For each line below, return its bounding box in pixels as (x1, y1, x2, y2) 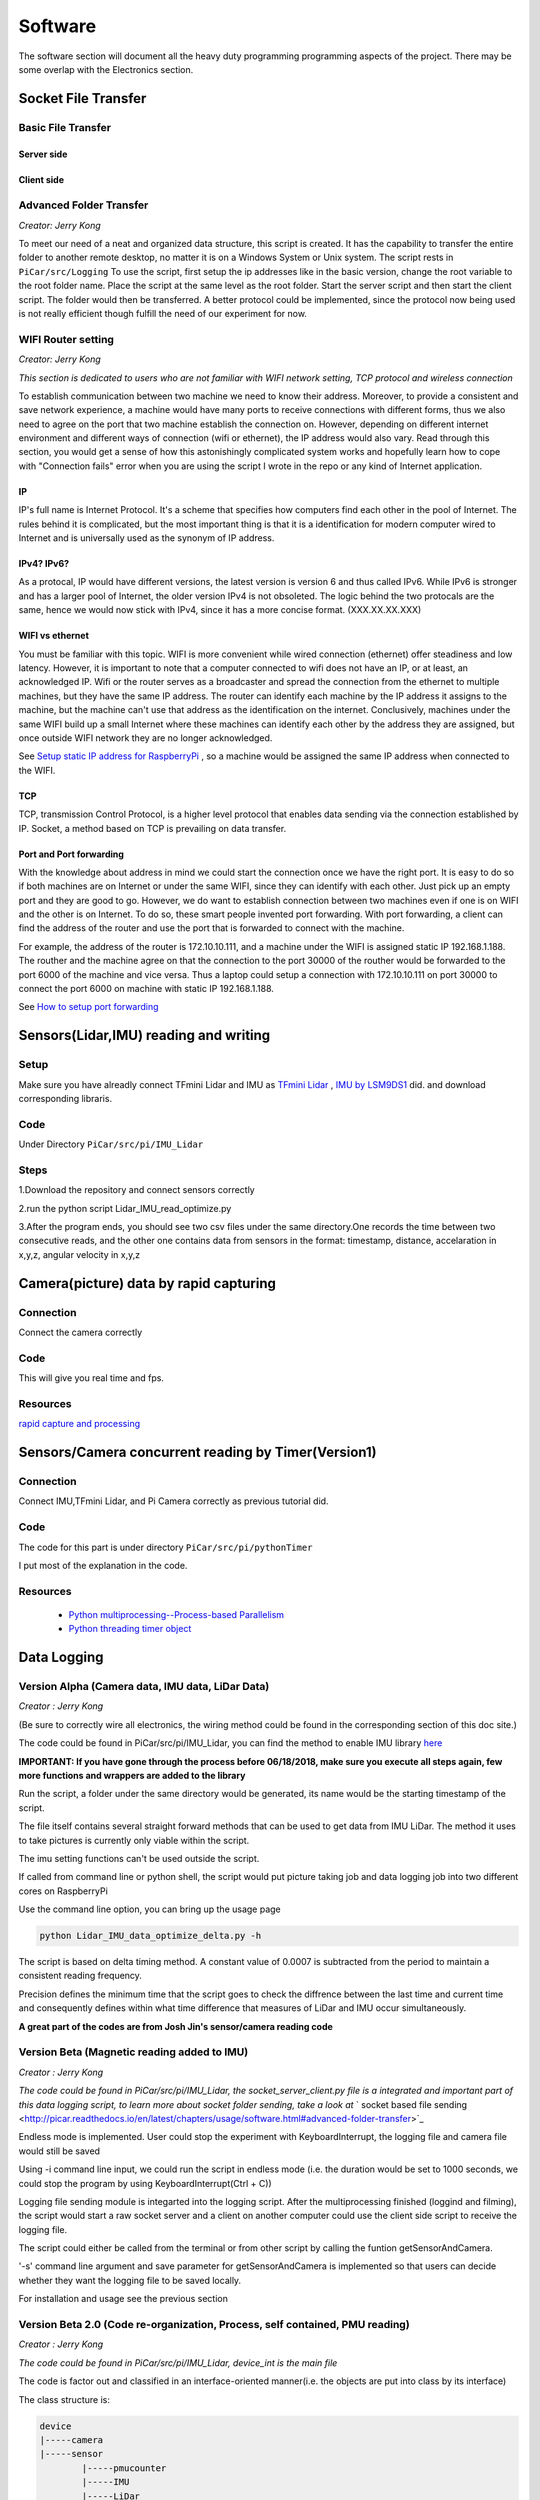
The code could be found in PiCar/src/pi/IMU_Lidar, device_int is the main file (18, 2356, 338, 2369)
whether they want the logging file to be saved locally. (18, 2274, 242, 2286)
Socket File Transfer (18, 90, 147, 107)
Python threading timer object (68, 1623, 192, 1635)
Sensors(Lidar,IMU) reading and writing (18, 1027, 271, 1044)
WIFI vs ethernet (18, 630, 90, 642)
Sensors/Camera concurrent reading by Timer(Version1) (18, 1444, 377, 1461)
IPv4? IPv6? (18, 558, 70, 570)
